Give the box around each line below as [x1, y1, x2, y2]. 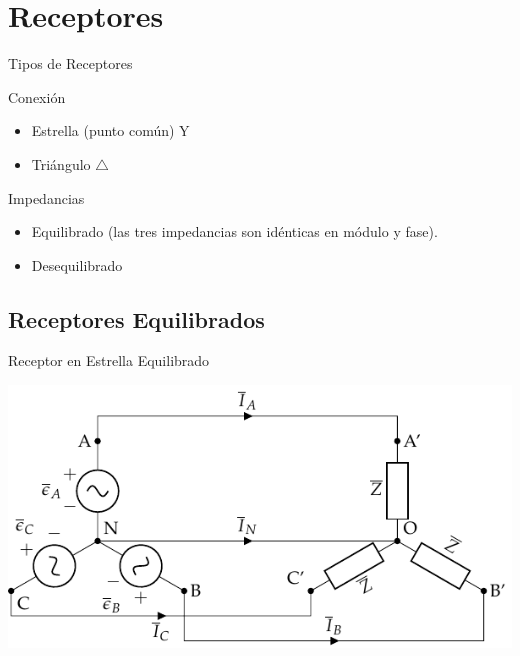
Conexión [8, 86, 66, 107]
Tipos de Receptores [8, 53, 133, 74]
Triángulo [31, 153, 91, 174]
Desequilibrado [31, 254, 123, 275]
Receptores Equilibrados [8, 303, 265, 334]
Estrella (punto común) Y [31, 120, 190, 141]
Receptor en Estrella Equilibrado [8, 350, 210, 371]
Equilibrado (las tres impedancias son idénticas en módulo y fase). [31, 221, 438, 242]
